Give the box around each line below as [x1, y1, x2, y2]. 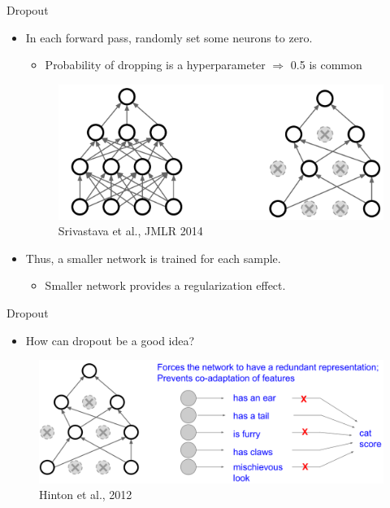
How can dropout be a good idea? [25, 331, 195, 348]
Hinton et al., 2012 [39, 486, 132, 503]
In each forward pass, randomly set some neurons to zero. [25, 28, 313, 46]
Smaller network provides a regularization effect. [45, 277, 286, 294]
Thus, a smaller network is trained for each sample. [25, 249, 281, 266]
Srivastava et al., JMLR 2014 [58, 222, 203, 239]
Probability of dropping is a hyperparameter [45, 56, 266, 73]
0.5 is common [290, 56, 362, 73]
